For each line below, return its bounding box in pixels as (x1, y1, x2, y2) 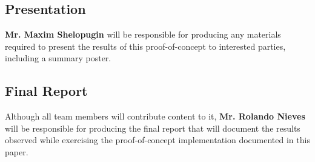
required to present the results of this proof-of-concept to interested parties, (5, 39, 286, 52)
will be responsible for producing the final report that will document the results (5, 121, 300, 134)
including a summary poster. (5, 52, 111, 64)
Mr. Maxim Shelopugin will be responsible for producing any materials (5, 28, 281, 41)
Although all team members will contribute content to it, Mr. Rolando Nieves (5, 110, 305, 123)
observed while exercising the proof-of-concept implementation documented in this (5, 133, 310, 146)
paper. (5, 145, 28, 158)
